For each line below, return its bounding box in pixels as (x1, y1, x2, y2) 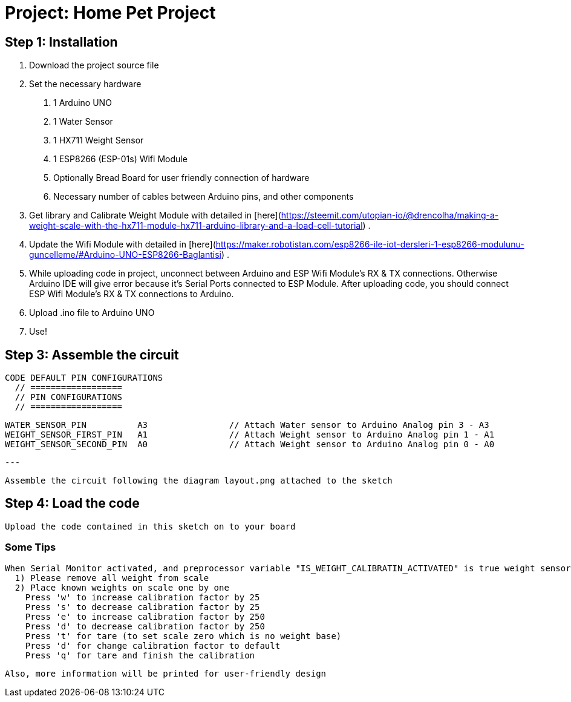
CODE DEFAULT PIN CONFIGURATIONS (5, 373, 163, 383)
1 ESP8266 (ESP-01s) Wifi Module (53, 154, 188, 165)
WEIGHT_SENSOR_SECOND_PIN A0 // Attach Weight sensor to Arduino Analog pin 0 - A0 (5, 439, 495, 450)
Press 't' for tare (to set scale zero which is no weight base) (25, 631, 342, 641)
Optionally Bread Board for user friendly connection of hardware (53, 172, 310, 183)
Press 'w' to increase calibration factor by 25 (25, 592, 260, 602)
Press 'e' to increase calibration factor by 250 (25, 611, 265, 622)
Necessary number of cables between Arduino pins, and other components (53, 191, 354, 202)
